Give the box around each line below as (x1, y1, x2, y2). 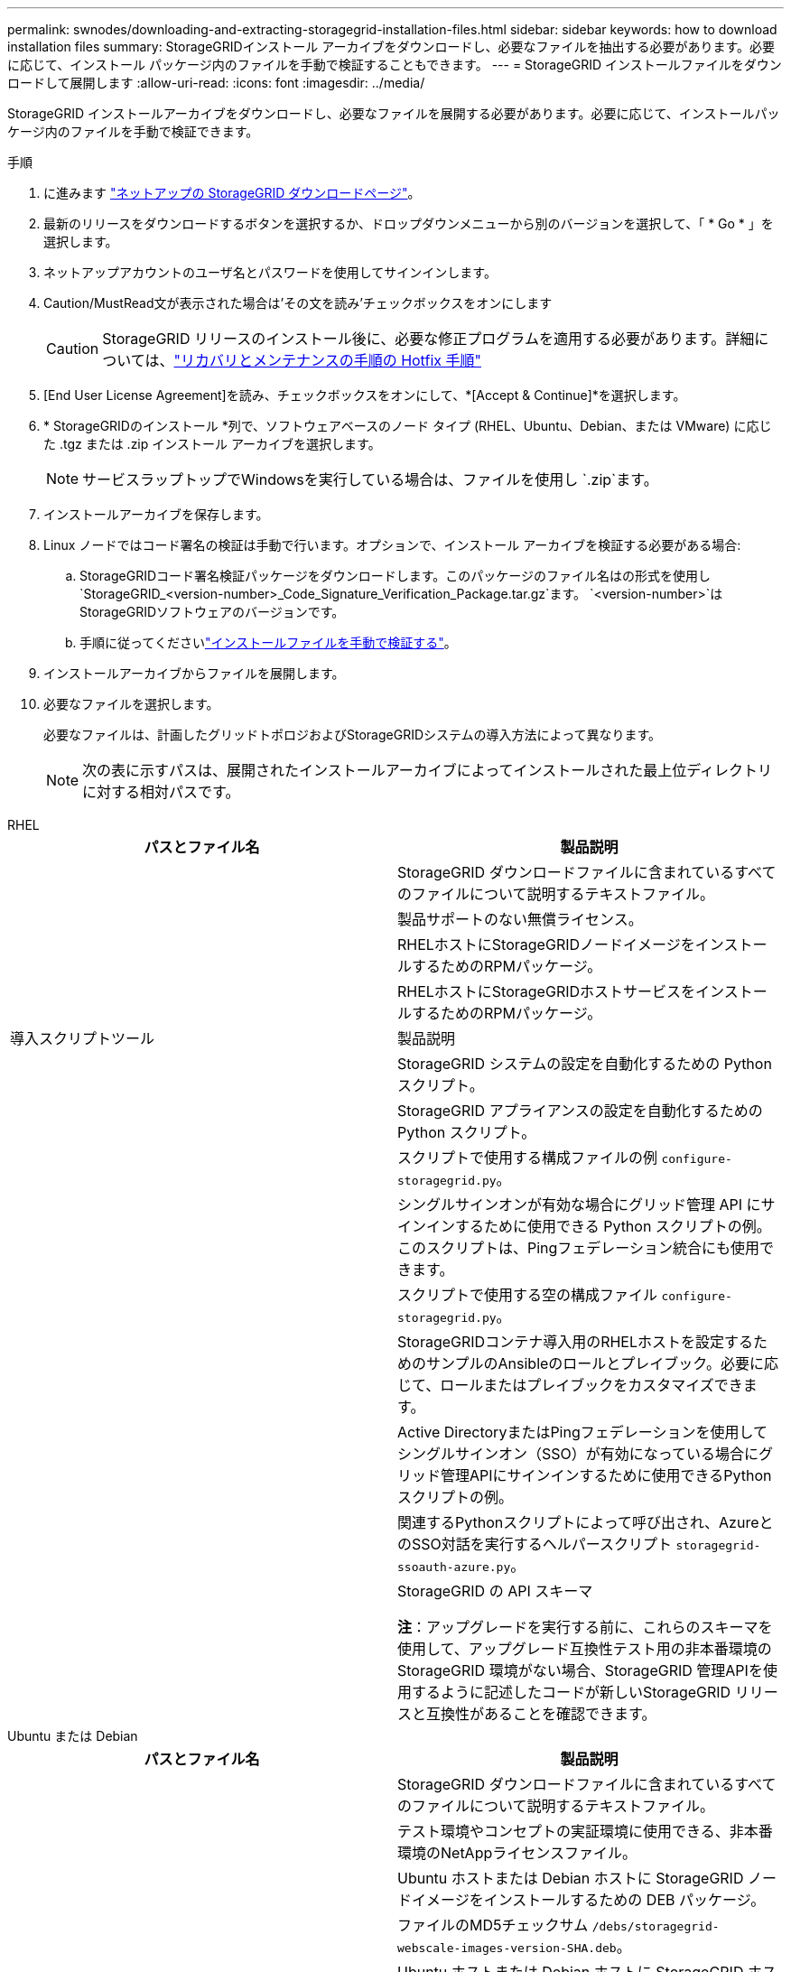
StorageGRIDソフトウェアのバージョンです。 (79, 604, 345, 619)
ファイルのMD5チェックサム (397, 1916, 589, 1934)
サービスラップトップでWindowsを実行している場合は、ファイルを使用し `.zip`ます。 (82, 470, 658, 488)
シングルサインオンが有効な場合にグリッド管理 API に (397, 1195, 761, 1214)
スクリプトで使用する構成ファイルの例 (397, 1149, 658, 1167)
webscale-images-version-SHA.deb (397, 1941, 617, 1955)
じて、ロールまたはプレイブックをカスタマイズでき (397, 1376, 743, 1394)
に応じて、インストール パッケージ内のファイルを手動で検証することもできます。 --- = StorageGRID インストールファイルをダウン (7, 57, 782, 72)
